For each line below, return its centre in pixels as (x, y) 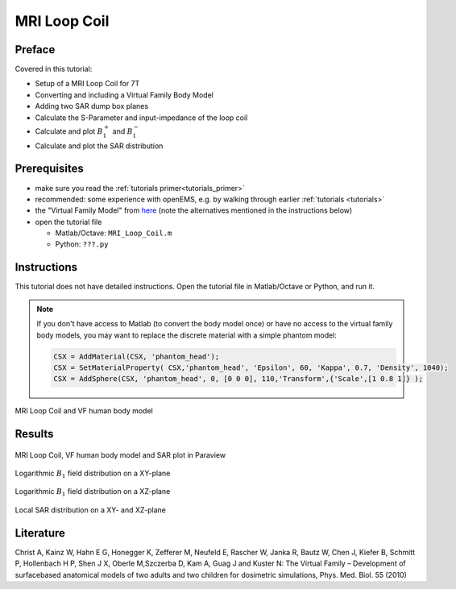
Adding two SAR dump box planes (92, 106)
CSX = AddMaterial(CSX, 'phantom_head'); (137, 356)
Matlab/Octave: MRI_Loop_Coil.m (114, 233)
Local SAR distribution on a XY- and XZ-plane (91, 510)
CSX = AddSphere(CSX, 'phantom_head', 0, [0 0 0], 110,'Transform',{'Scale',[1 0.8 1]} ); (238, 379)
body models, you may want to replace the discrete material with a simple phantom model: (187, 335)
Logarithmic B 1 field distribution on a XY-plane (93, 474)
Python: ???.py (82, 244)
